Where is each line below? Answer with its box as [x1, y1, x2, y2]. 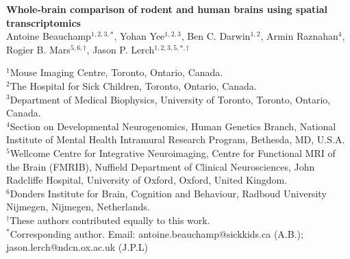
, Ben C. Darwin [181, 29, 251, 43]
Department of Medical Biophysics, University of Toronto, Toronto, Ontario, [10, 92, 331, 106]
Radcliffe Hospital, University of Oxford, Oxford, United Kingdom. [6, 173, 288, 187]
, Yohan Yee [114, 29, 165, 43]
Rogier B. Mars [6, 42, 71, 56]
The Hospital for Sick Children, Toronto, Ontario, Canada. [10, 78, 257, 92]
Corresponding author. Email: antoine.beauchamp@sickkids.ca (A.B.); [10, 226, 303, 241]
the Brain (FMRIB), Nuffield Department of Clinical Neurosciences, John [6, 159, 315, 173]
